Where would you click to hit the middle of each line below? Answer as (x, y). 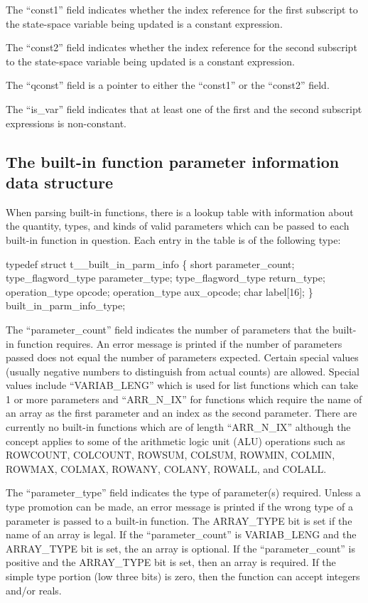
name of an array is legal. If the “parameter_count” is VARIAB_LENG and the (181, 534)
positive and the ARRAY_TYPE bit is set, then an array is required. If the (171, 562)
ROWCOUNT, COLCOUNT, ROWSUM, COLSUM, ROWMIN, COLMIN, (171, 455)
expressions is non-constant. (66, 123)
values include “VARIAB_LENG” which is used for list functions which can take (182, 385)
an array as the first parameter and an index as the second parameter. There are (182, 413)
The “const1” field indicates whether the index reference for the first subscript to (182, 9)
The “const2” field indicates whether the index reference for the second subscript (182, 47)
